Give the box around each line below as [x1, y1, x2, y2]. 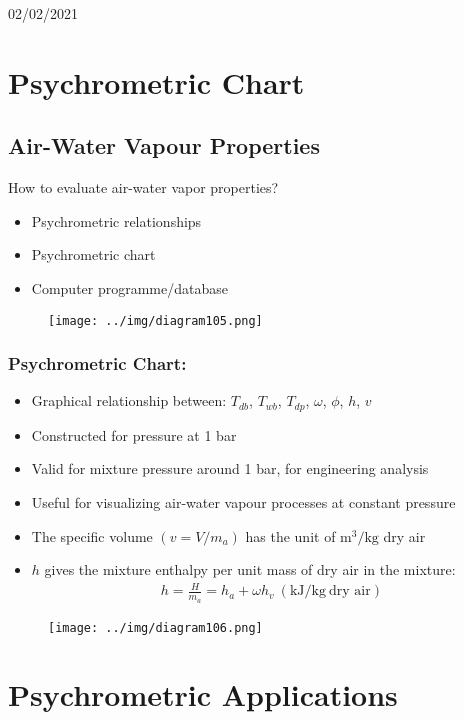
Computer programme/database [31, 277, 228, 298]
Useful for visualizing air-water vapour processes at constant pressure [31, 492, 456, 513]
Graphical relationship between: [31, 390, 227, 411]
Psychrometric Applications [8, 674, 398, 715]
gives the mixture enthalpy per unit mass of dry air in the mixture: [44, 559, 456, 580]
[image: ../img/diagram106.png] [48, 620, 263, 635]
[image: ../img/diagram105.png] [48, 313, 263, 328]
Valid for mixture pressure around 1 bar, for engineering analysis [31, 458, 429, 479]
